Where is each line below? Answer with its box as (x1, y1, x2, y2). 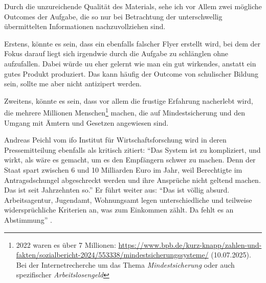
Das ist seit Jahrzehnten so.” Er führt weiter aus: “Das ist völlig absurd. (4, 184, 230, 195)
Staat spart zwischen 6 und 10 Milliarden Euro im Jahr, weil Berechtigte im (4, 164, 242, 175)
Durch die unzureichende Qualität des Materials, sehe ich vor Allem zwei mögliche (4, 1, 262, 11)
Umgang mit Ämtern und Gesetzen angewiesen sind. (4, 117, 169, 128)
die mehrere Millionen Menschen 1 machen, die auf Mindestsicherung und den (4, 106, 245, 117)
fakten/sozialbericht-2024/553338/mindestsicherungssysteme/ (16, 249, 209, 260)
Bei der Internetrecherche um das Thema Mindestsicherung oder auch (16, 259, 235, 270)
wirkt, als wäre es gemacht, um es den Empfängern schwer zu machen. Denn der (4, 154, 256, 165)
